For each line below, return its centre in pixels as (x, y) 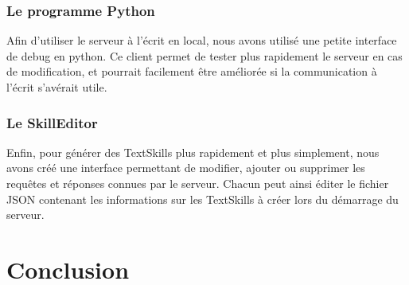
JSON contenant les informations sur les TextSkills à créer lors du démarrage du (203, 199)
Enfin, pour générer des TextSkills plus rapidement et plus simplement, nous (193, 152)
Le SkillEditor (52, 122)
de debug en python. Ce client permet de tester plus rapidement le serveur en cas (204, 55)
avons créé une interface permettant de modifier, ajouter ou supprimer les (186, 168)
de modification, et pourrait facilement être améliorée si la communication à (192, 71)
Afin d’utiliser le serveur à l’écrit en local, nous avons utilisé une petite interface (202, 40)
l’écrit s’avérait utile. (57, 87)
